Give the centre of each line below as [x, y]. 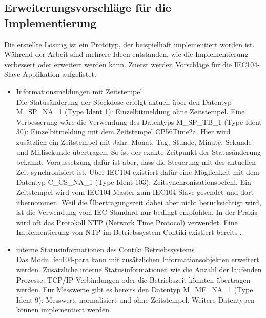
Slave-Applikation [32, 74]
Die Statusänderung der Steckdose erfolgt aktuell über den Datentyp [124, 101]
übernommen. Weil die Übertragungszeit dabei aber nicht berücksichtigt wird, [139, 202]
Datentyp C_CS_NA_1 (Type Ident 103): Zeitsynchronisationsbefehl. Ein [134, 182]
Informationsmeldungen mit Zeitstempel [79, 91]
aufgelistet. [79, 74]
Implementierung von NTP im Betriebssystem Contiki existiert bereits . [129, 232]
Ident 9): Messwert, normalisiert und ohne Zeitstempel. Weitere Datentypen [135, 299]
